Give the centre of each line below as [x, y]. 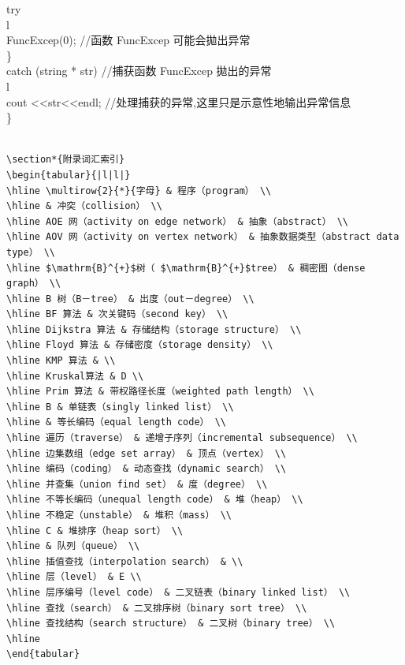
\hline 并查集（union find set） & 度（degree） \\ [137, 484]
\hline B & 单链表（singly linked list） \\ [120, 407]
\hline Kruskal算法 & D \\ [75, 376]
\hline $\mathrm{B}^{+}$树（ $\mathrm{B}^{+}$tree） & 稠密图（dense [186, 268]
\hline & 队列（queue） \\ [73, 546]
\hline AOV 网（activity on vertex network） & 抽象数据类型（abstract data [203, 237]
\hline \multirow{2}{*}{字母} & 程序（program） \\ [139, 191]
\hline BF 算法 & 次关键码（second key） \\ [117, 314]
